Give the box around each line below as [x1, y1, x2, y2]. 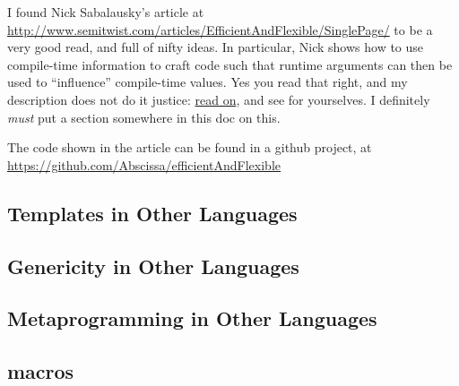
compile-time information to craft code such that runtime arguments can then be [7, 55, 453, 73]
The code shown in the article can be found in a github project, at [7, 138, 372, 157]
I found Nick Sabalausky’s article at [7, 3, 204, 21]
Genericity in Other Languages [7, 252, 299, 279]
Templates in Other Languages [7, 199, 298, 227]
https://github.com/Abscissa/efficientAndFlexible [7, 155, 281, 174]
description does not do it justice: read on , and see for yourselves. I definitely [7, 90, 430, 108]
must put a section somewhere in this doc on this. [7, 107, 281, 126]
